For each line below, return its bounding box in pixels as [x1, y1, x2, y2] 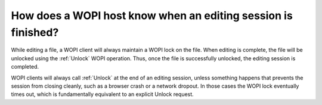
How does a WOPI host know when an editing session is [11, 9, 293, 22]
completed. [11, 63, 39, 70]
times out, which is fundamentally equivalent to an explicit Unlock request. [11, 91, 194, 98]
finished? [11, 26, 59, 39]
